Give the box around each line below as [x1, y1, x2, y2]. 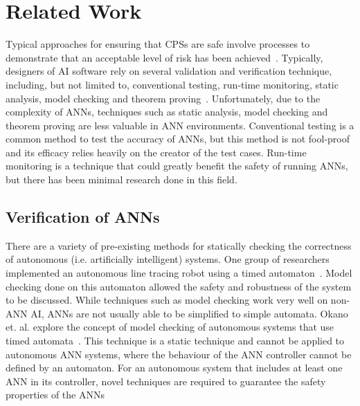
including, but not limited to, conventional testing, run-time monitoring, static [6, 77, 339, 91]
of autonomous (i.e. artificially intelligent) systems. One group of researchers [6, 252, 330, 266]
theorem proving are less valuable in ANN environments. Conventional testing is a [6, 118, 354, 132]
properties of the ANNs [6, 387, 105, 402]
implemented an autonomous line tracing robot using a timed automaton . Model [6, 266, 352, 280]
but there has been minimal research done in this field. [6, 172, 237, 187]
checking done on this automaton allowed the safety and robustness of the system [6, 279, 352, 293]
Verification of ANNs [6, 206, 160, 228]
